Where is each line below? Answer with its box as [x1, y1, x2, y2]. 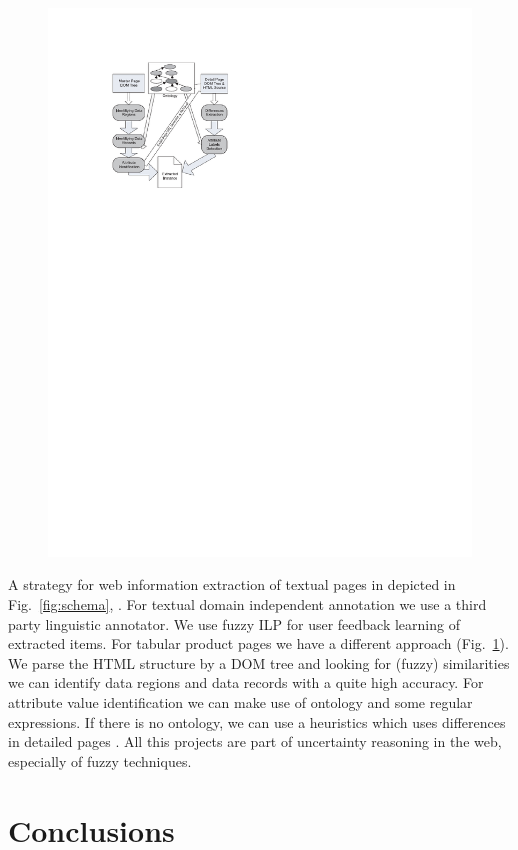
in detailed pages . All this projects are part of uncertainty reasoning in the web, [8, 731, 502, 752]
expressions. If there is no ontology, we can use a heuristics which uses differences [8, 711, 506, 732]
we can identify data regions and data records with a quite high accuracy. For [8, 672, 484, 693]
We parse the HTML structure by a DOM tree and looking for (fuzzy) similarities [8, 652, 510, 673]
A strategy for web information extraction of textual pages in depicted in [8, 574, 456, 595]
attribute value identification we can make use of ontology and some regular [8, 692, 473, 713]
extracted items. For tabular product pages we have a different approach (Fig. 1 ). [8, 633, 509, 654]
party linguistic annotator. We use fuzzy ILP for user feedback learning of [8, 613, 460, 634]
